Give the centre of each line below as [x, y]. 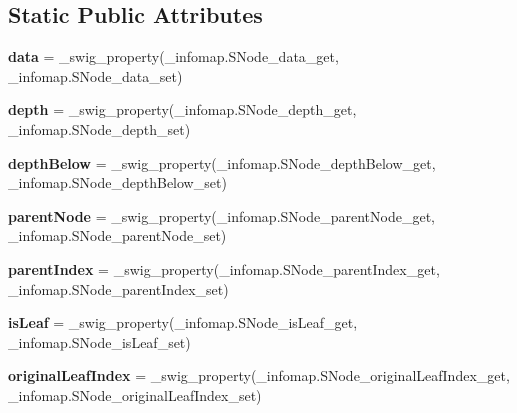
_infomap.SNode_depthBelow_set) [117, 182]
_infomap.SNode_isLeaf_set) [99, 341]
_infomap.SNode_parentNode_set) [117, 235]
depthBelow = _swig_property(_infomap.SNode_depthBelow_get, [222, 162]
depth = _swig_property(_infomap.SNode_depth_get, [182, 109]
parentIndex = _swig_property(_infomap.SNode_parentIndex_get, [224, 268]
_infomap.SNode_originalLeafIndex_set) [135, 394]
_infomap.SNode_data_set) [95, 75]
